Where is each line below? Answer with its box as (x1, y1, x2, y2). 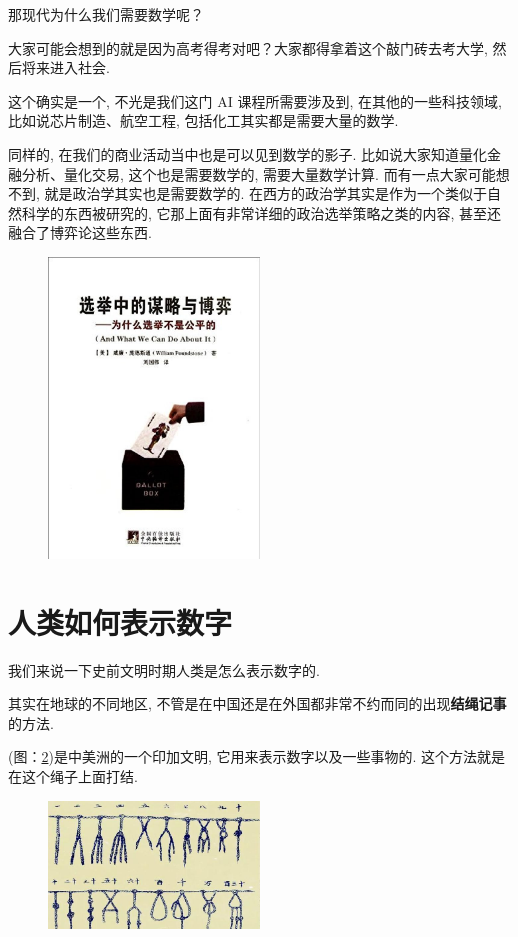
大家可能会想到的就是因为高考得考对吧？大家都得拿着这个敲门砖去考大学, (8, 37, 488, 58)
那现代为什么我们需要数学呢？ (8, 4, 204, 24)
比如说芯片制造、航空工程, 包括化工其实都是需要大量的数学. (8, 110, 399, 131)
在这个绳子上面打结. (8, 766, 138, 787)
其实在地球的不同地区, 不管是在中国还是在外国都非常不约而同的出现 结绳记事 (8, 693, 507, 714)
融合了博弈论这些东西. (8, 222, 152, 243)
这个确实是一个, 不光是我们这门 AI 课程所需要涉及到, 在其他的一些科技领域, (8, 90, 502, 111)
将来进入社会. (21, 57, 110, 78)
